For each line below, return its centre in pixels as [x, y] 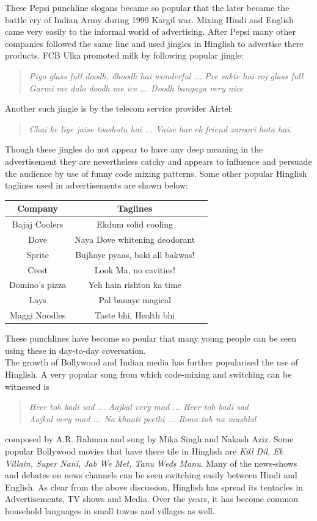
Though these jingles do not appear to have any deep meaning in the [134, 149]
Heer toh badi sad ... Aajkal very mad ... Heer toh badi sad [139, 407]
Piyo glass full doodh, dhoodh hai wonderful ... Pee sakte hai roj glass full [166, 75]
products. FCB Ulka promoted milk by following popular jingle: [124, 55]
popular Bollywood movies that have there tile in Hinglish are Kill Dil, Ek [144, 451]
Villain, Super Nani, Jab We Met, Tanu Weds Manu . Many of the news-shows [151, 463]
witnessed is [27, 386]
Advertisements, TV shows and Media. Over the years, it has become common [152, 499]
